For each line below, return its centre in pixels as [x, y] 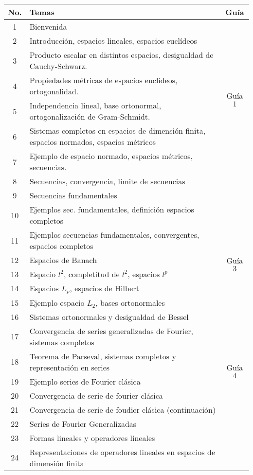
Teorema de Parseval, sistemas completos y [103, 356]
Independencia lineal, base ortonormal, [95, 105]
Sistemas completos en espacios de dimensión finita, [117, 131]
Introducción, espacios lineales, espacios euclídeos [113, 41]
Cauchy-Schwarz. [58, 66]
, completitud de [91, 274]
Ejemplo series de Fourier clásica [85, 381]
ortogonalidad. [54, 91]
